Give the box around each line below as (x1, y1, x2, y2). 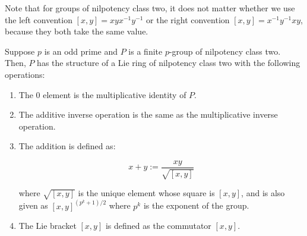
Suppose (5, 45, 35, 57)
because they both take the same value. (5, 25, 148, 37)
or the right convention (146, 13, 230, 26)
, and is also (241, 187, 285, 199)
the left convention (5, 13, 72, 26)
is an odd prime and (44, 45, 118, 57)
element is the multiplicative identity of (43, 88, 186, 100)
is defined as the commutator (105, 219, 211, 232)
